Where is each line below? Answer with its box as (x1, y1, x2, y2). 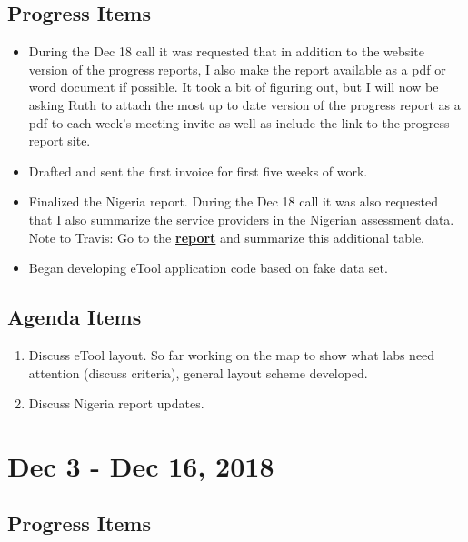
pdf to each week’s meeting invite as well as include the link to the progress (28, 113, 450, 132)
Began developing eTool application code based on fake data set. (28, 258, 388, 277)
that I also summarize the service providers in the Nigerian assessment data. (28, 209, 454, 228)
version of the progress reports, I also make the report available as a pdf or (28, 59, 446, 78)
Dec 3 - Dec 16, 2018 (7, 447, 274, 484)
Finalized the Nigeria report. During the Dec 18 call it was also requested (28, 192, 438, 211)
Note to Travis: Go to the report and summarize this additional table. (28, 227, 425, 246)
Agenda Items (7, 303, 142, 331)
